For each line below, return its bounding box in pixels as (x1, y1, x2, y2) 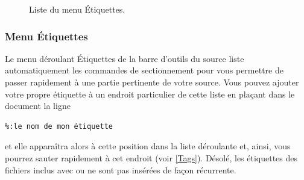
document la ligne (5, 99, 71, 112)
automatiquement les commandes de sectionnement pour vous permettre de (5, 64, 283, 76)
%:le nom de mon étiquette (5, 122, 113, 131)
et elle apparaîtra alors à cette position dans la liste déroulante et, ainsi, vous (5, 140, 291, 152)
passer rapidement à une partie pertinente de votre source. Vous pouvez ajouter (5, 76, 299, 88)
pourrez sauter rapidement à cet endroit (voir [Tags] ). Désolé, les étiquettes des (5, 151, 298, 164)
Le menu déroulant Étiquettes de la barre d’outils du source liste (5, 52, 244, 64)
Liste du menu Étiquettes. (29, 3, 125, 15)
